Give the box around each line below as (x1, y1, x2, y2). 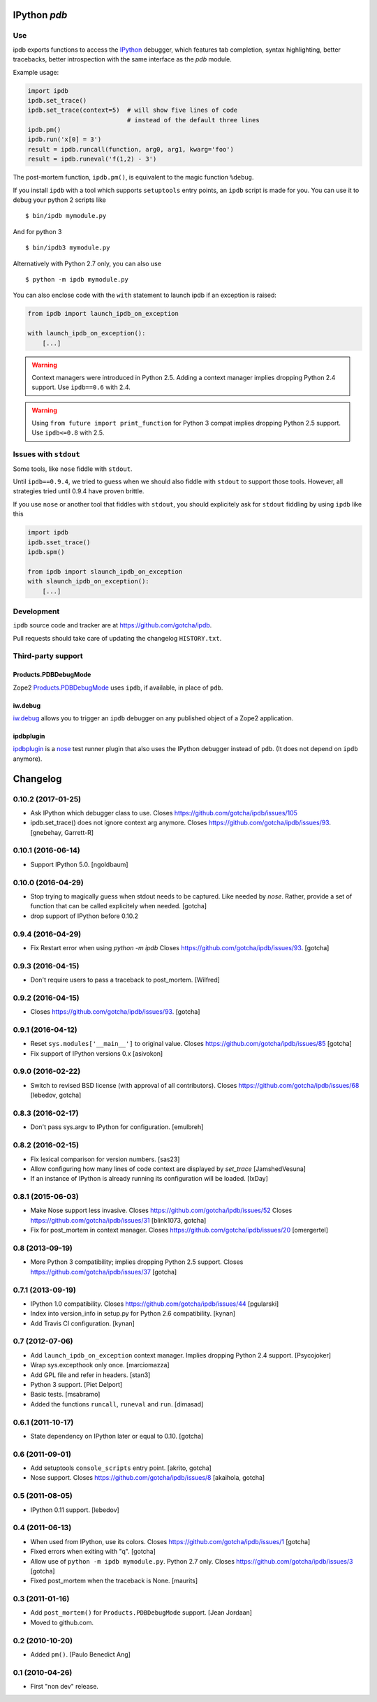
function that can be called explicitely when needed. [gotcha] (30, 902, 207, 910)
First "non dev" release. (30, 1682, 99, 1691)
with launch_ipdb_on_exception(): (27, 329, 146, 337)
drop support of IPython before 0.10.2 (30, 912, 139, 920)
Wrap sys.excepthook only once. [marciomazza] (30, 1361, 170, 1369)
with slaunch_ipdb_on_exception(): (27, 577, 149, 585)
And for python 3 (13, 227, 62, 235)
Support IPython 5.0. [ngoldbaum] (30, 860, 128, 868)
